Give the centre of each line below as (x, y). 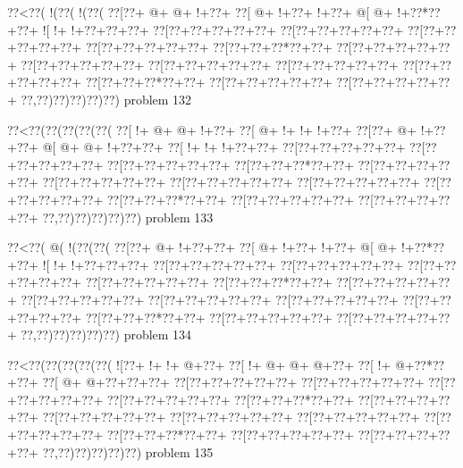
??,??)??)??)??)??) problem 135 (128, 451)
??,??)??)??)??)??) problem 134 (106, 334)
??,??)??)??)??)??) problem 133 (128, 217)
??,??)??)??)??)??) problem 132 (106, 99)
